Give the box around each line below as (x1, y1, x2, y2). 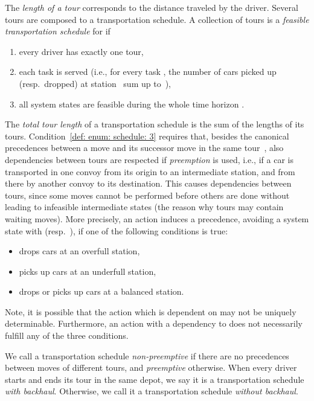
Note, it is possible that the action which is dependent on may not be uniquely (5, 305, 296, 318)
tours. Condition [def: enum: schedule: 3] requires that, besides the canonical (5, 129, 289, 142)
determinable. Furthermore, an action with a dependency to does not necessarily (5, 317, 303, 330)
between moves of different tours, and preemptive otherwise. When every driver (5, 361, 297, 374)
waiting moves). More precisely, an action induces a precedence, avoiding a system (5, 212, 309, 225)
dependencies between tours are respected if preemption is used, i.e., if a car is (5, 153, 293, 165)
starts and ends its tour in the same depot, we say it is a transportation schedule (5, 373, 304, 385)
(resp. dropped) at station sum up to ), (19, 77, 171, 89)
